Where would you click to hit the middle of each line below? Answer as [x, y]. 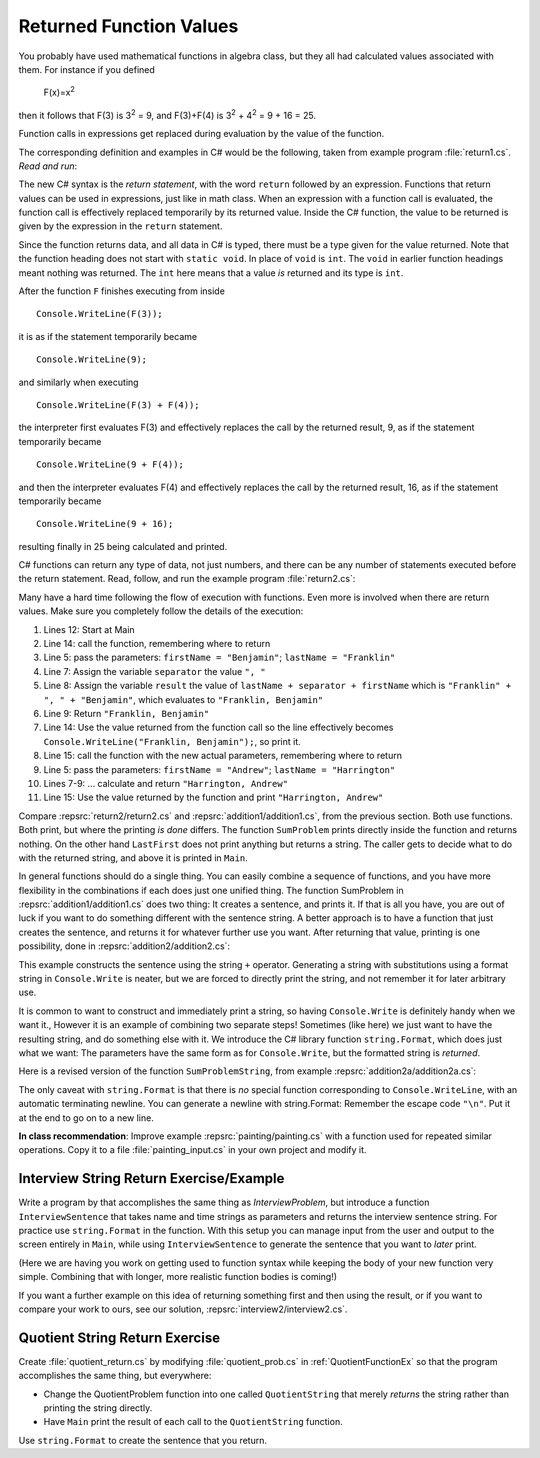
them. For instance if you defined [86, 69]
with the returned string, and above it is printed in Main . [133, 857]
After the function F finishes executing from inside [121, 291]
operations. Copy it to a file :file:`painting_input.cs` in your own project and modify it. [192, 1150]
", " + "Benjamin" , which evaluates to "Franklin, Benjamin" [183, 699]
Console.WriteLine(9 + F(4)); [110, 464]
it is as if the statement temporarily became [108, 336]
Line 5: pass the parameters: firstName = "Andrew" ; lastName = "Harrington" [219, 769]
